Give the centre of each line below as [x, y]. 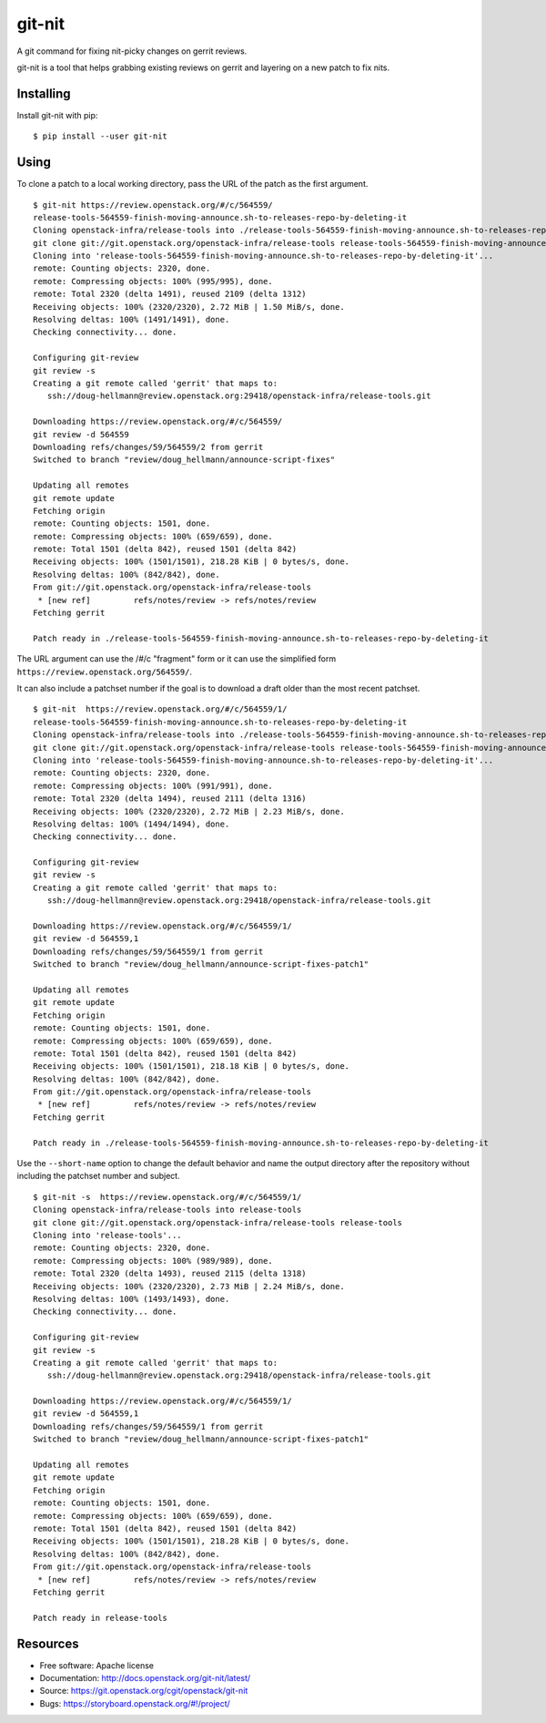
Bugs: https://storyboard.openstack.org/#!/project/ [135, 1703]
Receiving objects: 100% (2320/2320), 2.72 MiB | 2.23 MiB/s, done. [189, 811]
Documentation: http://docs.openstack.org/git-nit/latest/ [145, 1678]
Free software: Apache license [97, 1665]
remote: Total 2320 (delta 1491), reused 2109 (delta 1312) [170, 294]
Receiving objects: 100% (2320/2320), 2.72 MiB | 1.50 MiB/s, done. [189, 307]
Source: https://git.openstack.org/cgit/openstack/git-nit [144, 1691]
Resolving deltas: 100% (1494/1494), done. [131, 824]
